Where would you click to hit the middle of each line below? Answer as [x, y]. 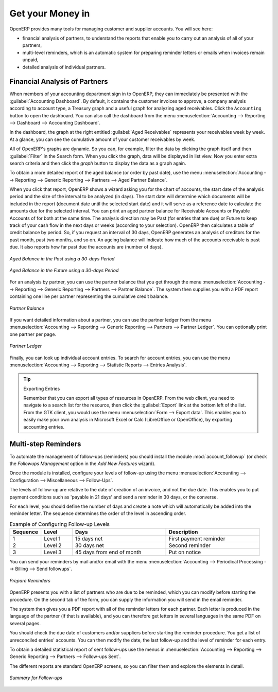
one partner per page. [33, 334]
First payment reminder [197, 539]
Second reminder [190, 545]
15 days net [89, 539]
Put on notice [185, 552]
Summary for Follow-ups [36, 678]
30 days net [89, 545]
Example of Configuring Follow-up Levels [60, 524]
